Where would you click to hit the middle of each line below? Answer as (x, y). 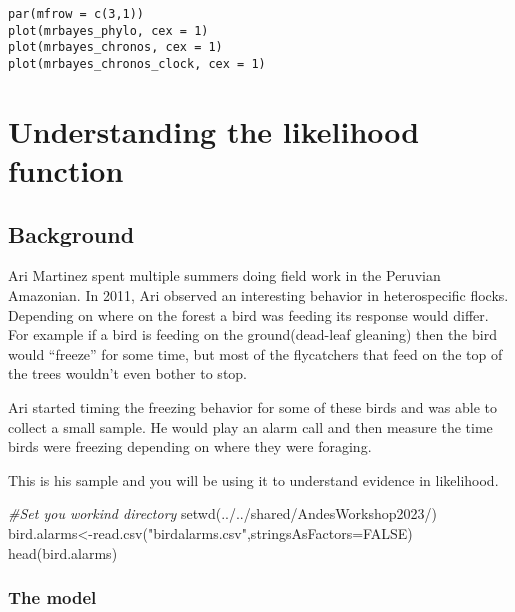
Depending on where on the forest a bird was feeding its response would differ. (248, 314)
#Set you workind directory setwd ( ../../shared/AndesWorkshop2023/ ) (222, 513)
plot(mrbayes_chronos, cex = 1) (115, 47)
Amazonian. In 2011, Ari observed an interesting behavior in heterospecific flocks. (258, 294)
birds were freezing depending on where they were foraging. (190, 446)
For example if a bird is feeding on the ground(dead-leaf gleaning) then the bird (252, 334)
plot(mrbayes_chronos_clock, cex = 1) (137, 63)
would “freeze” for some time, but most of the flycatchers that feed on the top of (255, 353)
